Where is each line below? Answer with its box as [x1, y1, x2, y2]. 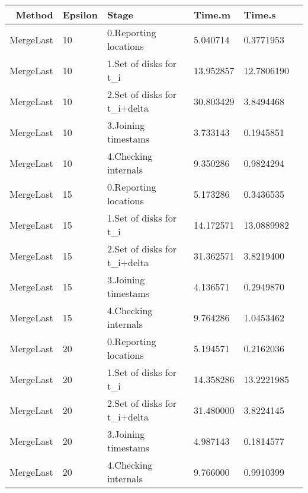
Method [15, 8, 53, 21]
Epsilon [62, 8, 98, 21]
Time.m [194, 8, 231, 21]
